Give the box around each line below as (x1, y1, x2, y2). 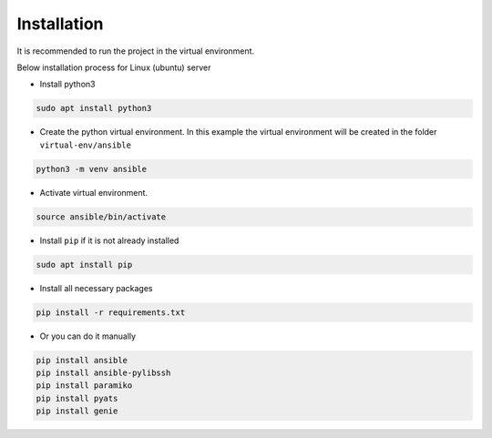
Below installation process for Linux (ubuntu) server (16, 62, 211, 73)
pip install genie (36, 406, 118, 416)
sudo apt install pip (36, 260, 133, 270)
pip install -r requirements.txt (36, 307, 186, 318)
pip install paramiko (36, 381, 133, 391)
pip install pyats (36, 392, 118, 403)
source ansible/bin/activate (36, 211, 167, 222)
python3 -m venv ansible (36, 164, 148, 174)
